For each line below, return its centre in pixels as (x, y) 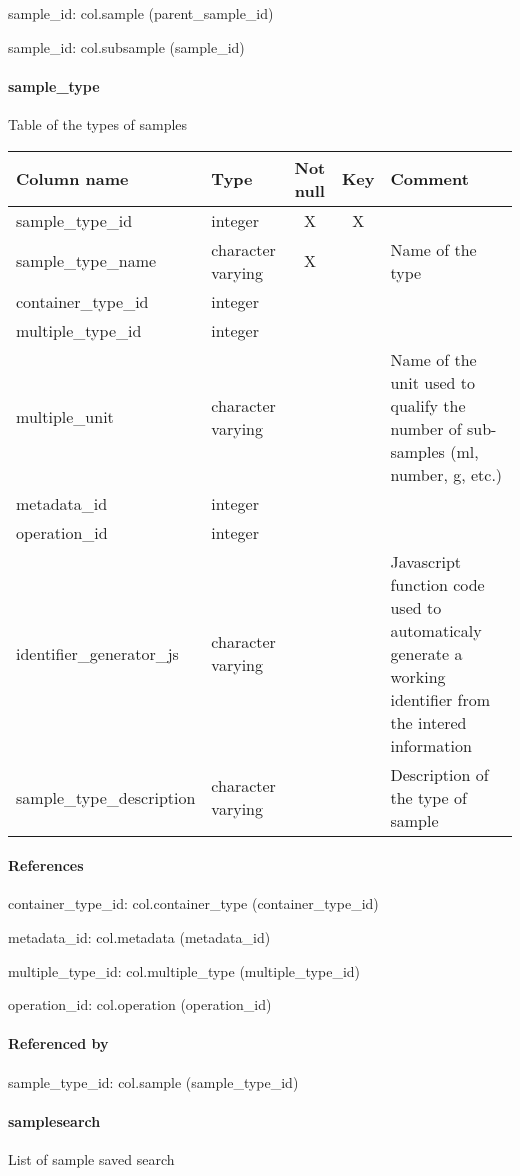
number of (426, 428)
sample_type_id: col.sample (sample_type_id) (153, 1081)
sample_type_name (86, 261)
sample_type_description (106, 797)
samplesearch (54, 1120)
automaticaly (436, 630)
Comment (429, 179)
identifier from (440, 699)
